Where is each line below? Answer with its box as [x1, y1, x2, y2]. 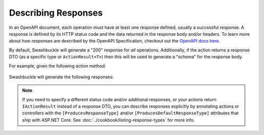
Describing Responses [9, 7, 103, 18]
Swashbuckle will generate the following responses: [9, 74, 114, 80]
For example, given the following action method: [9, 63, 106, 68]
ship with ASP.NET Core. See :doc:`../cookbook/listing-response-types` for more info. [22, 117, 195, 123]
